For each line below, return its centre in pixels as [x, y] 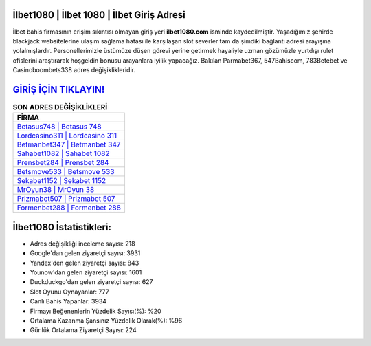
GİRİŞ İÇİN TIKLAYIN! [59, 89]
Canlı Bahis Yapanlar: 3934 [68, 301]
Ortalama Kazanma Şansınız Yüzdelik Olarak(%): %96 [106, 321]
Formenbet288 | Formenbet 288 [69, 208]
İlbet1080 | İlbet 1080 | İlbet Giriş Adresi [99, 15]
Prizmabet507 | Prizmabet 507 [66, 199]
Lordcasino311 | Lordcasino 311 [67, 136]
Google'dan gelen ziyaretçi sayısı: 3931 [85, 253]
